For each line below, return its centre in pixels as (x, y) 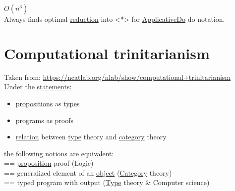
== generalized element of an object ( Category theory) (88, 172)
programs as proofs (45, 120)
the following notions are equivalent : (59, 153)
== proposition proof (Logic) (49, 163)
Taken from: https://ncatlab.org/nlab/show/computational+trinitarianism (117, 77)
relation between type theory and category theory (91, 137)
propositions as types (48, 103)
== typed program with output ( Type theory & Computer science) (107, 182)
